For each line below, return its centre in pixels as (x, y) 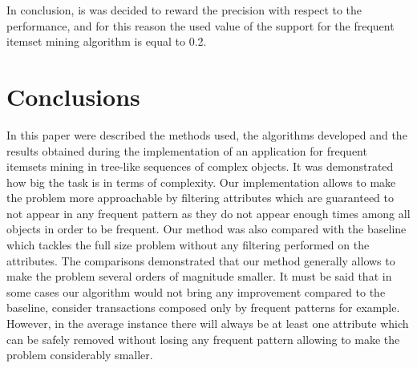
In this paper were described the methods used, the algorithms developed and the (207, 134)
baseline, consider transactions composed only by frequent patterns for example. (203, 307)
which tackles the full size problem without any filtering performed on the (188, 245)
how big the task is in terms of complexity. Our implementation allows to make (201, 182)
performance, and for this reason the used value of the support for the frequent (200, 25)
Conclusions (73, 96)
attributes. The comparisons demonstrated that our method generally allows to (201, 260)
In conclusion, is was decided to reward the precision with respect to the (184, 10)
